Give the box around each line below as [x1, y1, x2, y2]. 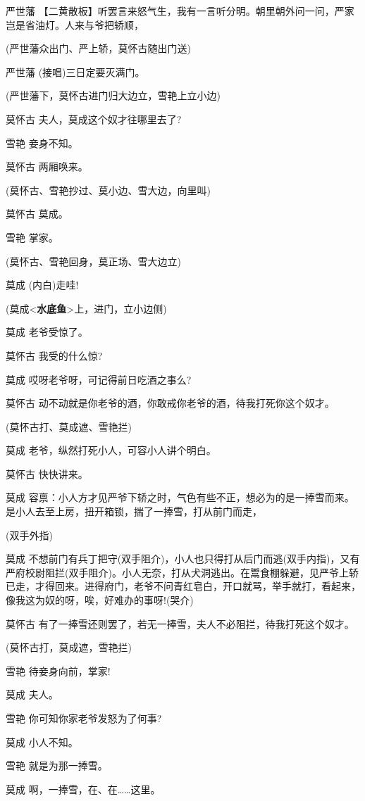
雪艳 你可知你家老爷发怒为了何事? [6, 711, 162, 725]
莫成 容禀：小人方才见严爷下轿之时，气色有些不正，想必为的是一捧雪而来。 [6, 490, 354, 505]
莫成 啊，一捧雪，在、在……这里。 [6, 781, 161, 796]
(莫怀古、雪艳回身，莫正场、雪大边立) [6, 253, 181, 268]
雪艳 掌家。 [6, 229, 58, 244]
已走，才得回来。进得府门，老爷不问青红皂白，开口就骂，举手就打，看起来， [6, 579, 361, 593]
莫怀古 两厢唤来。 [6, 159, 88, 174]
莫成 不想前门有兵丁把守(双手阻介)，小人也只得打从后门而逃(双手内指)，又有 [6, 551, 360, 566]
